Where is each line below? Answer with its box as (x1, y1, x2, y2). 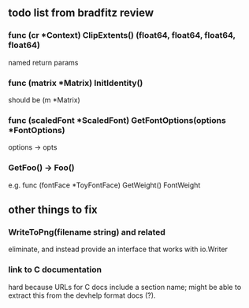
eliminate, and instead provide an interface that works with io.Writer (8, 244, 229, 254)
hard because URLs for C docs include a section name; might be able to (8, 282, 242, 291)
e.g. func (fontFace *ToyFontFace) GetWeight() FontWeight (8, 180, 201, 190)
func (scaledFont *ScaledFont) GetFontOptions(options (8, 114, 226, 125)
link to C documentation (8, 264, 102, 275)
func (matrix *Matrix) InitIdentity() (8, 77, 143, 88)
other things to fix (8, 202, 98, 216)
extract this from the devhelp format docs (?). (8, 291, 156, 300)
